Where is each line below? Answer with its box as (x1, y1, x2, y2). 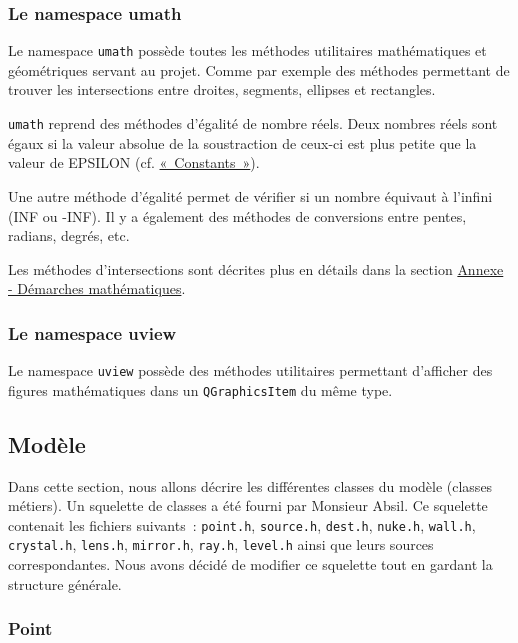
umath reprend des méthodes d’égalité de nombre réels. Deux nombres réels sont (8, 113, 498, 134)
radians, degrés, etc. (8, 225, 130, 246)
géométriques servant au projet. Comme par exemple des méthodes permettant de (8, 59, 510, 80)
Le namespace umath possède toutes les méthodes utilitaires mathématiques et (8, 40, 487, 61)
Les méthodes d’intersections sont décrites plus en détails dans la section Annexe (8, 258, 504, 279)
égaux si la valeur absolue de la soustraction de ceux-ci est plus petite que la (8, 132, 477, 153)
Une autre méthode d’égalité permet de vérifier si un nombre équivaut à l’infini (8, 185, 493, 206)
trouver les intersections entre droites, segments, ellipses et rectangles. (8, 79, 436, 100)
